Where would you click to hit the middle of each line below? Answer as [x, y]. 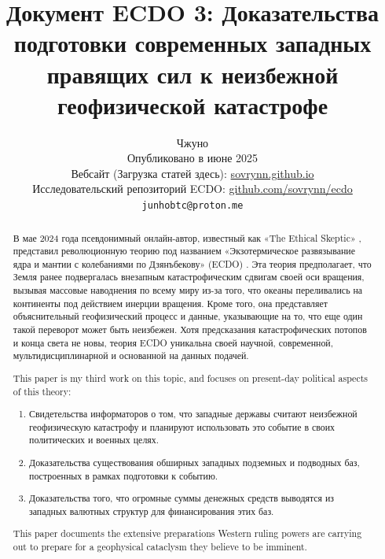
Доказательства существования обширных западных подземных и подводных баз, [194, 463]
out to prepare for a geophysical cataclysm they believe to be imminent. [160, 547]
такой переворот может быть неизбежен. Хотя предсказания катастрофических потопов [190, 329]
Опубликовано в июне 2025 [192, 158]
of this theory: [42, 391]
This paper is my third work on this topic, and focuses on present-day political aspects [190, 378]
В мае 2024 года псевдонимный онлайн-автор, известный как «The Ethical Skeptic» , [187, 237]
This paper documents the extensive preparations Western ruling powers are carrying [187, 533]
